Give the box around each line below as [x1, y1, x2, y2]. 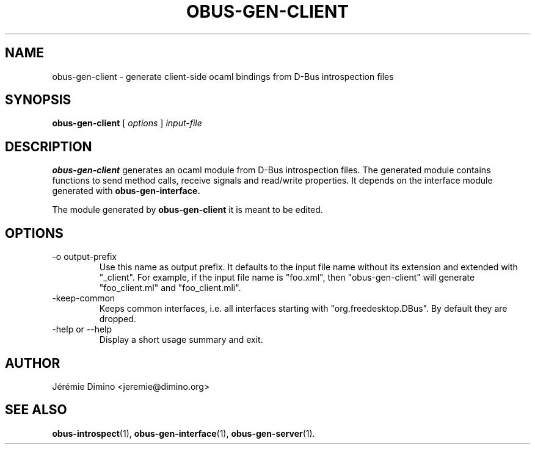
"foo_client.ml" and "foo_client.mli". [99, 282, 241, 293]
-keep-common [52, 293, 115, 304]
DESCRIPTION [5, 138, 92, 154]
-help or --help [52, 324, 112, 335]
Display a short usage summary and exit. [99, 334, 263, 345]
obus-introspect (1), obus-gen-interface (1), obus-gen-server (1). [52, 428, 315, 439]
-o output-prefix [52, 251, 117, 262]
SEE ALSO [5, 402, 67, 418]
